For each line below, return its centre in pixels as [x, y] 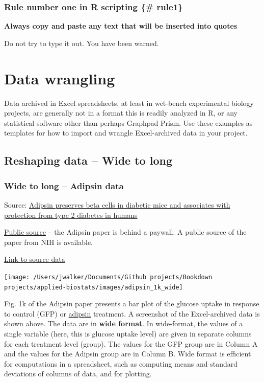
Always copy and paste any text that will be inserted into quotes [121, 26]
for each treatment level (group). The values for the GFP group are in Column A [131, 343]
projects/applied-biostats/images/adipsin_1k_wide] [94, 287]
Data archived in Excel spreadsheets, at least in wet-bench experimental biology [129, 103]
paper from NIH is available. [48, 242]
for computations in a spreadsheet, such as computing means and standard [121, 363]
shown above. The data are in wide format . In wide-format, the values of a [124, 323]
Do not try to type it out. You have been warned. [82, 43]
